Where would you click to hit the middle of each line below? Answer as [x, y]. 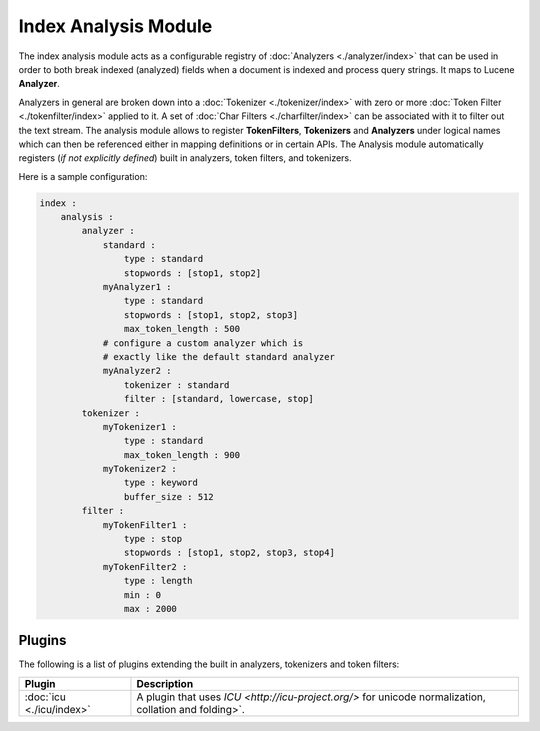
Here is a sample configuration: [83, 176]
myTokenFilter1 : [145, 524]
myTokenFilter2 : [145, 566]
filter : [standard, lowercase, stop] [218, 399]
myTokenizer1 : [139, 426]
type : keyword [161, 483]
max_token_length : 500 [181, 329]
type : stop [153, 539]
